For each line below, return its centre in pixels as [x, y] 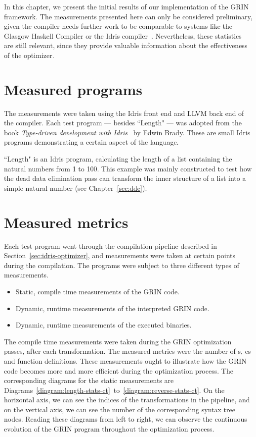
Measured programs [73, 89]
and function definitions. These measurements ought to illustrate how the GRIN [125, 360]
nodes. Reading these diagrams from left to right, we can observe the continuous [126, 419]
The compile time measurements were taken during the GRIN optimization [118, 341]
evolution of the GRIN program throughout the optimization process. [109, 429]
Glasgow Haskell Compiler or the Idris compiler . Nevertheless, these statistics [123, 35]
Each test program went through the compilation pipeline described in [111, 246]
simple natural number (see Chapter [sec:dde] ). [76, 188]
